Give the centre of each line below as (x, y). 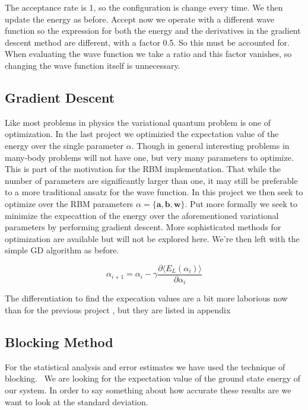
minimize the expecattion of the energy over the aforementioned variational (142, 215)
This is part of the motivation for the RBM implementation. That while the (143, 169)
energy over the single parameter (64, 145)
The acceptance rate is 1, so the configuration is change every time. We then (144, 7)
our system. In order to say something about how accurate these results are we (148, 390)
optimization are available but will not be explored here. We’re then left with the (152, 238)
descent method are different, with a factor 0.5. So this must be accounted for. (147, 42)
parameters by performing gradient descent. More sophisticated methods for (143, 227)
